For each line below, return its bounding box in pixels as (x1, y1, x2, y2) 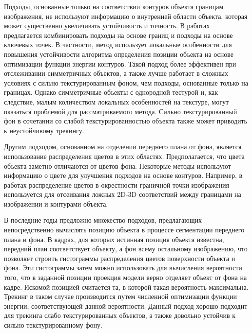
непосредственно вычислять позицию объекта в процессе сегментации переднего (4, 225, 245, 235)
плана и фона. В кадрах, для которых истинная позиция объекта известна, (4, 234, 224, 244)
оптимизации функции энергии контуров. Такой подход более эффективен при (4, 58, 236, 69)
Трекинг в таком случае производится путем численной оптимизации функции (4, 291, 237, 301)
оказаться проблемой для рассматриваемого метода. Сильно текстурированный (4, 106, 237, 116)
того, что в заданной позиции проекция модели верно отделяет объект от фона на (4, 272, 247, 282)
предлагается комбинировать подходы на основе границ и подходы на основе (4, 30, 233, 40)
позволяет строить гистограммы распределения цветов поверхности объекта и (4, 253, 235, 263)
